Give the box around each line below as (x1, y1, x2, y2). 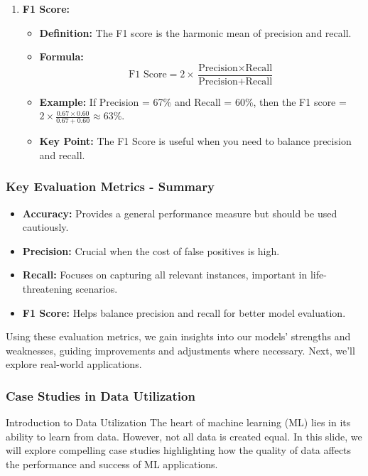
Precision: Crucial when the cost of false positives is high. (22, 243, 280, 258)
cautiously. (22, 220, 69, 234)
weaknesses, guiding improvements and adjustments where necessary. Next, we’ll (6, 342, 355, 357)
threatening (22, 281, 72, 296)
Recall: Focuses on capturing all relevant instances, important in (22, 267, 308, 282)
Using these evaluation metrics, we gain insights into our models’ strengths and (6, 329, 351, 344)
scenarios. (75, 281, 118, 296)
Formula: (39, 49, 84, 64)
